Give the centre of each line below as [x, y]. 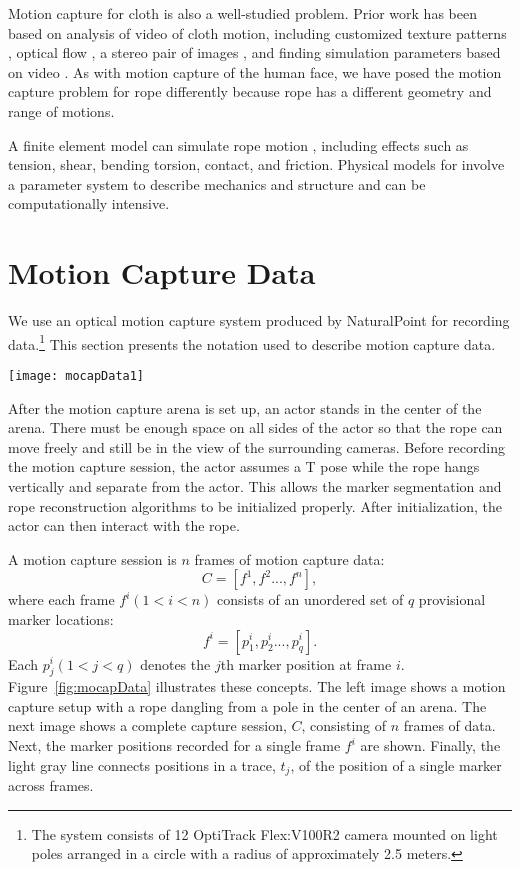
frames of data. [449, 725]
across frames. [51, 785]
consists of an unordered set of [310, 599]
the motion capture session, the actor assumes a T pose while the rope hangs [244, 466]
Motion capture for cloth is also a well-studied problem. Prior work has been [242, 13]
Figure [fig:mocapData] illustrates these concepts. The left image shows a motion [257, 686]
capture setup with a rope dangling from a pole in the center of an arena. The [247, 705]
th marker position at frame [306, 663]
